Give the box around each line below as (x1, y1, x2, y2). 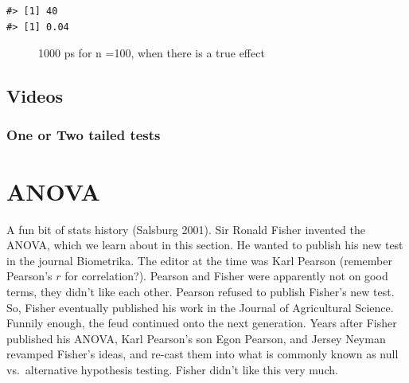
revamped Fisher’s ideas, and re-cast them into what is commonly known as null (6, 346, 399, 362)
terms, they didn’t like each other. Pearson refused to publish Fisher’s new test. (6, 283, 395, 299)
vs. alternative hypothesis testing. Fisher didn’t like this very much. (6, 361, 338, 377)
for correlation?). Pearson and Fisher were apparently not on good (64, 268, 388, 284)
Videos (6, 84, 64, 108)
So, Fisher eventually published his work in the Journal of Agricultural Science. (6, 299, 394, 315)
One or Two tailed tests (6, 125, 161, 145)
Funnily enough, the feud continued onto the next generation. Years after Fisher (6, 315, 397, 331)
